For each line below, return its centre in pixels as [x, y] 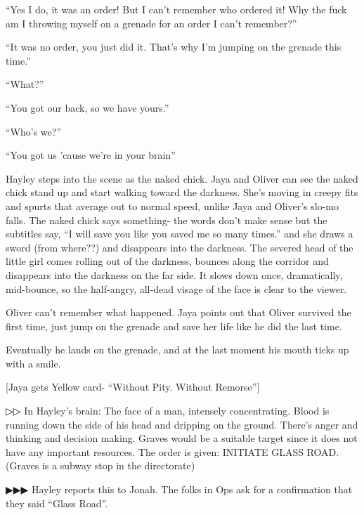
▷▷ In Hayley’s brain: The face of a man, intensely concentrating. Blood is [168, 411]
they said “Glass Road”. [57, 503]
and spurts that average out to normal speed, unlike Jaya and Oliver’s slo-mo [173, 206]
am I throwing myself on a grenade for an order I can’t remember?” [151, 23]
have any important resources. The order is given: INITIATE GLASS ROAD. [173, 451]
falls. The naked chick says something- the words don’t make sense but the [167, 220]
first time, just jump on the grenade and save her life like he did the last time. [174, 326]
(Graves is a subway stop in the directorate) [100, 465]
